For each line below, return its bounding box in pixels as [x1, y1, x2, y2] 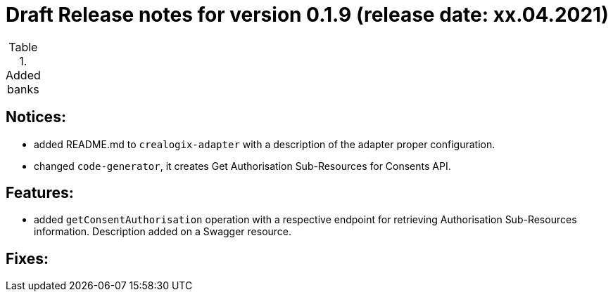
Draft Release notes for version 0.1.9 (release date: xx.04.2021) [6, 3, 609, 27]
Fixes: [6, 249, 49, 268]
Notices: [6, 108, 66, 126]
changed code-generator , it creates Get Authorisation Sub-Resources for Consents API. [34, 159, 451, 172]
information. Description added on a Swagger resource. [34, 225, 292, 238]
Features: [6, 184, 74, 202]
